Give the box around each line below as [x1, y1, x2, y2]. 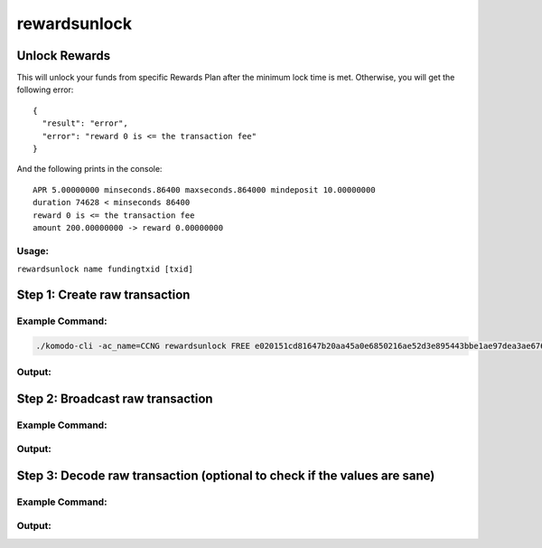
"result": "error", [42, 118, 128, 128]
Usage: [16, 244, 50, 257]
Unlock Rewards [16, 48, 111, 63]
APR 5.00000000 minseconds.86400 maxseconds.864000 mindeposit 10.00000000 [33, 184, 376, 194]
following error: [16, 84, 74, 95]
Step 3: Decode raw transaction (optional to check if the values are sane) [16, 468, 435, 483]
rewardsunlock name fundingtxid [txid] [16, 264, 193, 275]
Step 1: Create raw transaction [16, 287, 191, 302]
